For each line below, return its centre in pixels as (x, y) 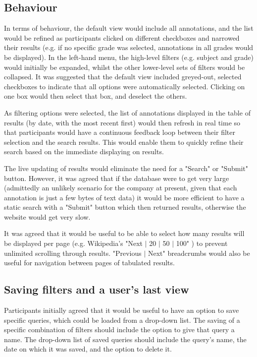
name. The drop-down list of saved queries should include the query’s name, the (125, 339)
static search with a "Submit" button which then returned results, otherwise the (125, 207)
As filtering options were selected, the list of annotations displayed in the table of (127, 112)
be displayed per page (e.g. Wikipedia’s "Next (73, 243)
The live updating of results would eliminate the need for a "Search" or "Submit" (126, 168)
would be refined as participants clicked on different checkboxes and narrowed (122, 37)
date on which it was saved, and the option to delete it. (88, 349)
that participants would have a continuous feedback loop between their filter (120, 132)
